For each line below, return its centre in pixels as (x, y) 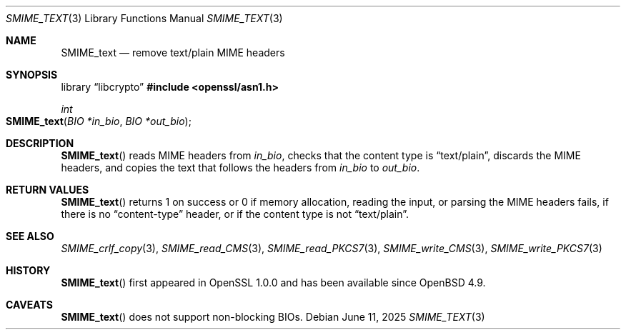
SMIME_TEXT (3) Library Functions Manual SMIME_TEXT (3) (144, 18)
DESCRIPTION (40, 143)
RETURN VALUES (48, 190)
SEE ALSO (30, 236)
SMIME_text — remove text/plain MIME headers (173, 52)
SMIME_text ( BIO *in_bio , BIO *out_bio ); (99, 121)
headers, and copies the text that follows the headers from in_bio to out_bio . (240, 167)
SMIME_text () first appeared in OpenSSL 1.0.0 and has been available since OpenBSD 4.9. (273, 282)
